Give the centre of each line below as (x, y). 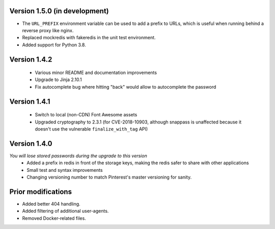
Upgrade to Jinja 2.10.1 (59, 80)
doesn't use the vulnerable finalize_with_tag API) (91, 129)
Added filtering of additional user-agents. (65, 211)
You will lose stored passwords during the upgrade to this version (78, 156)
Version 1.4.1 (30, 101)
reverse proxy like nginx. (48, 30)
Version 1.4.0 (31, 144)
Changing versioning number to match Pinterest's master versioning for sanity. (109, 177)
